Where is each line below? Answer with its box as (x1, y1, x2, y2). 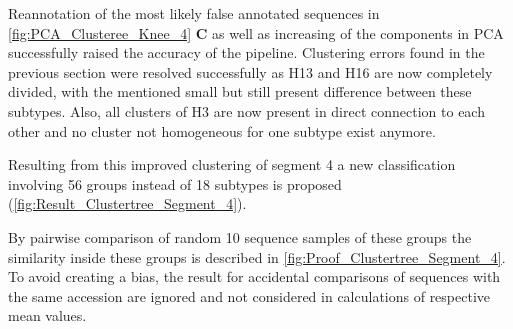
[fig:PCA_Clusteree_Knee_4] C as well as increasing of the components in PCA (8, 22, 504, 43)
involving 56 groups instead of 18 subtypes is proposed (8, 173, 342, 194)
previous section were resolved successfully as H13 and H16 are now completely (8, 61, 493, 82)
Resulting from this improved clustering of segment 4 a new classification (8, 154, 456, 175)
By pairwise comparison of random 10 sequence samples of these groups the (8, 226, 472, 247)
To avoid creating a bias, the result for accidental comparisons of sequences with (8, 266, 501, 287)
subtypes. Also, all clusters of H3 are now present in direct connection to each (8, 100, 485, 121)
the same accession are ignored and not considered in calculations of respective (8, 285, 491, 306)
